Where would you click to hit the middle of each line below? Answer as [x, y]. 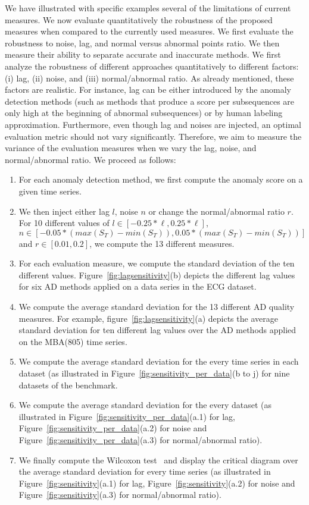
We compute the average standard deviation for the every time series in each [159, 361]
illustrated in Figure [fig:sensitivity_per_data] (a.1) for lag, [127, 416]
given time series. [50, 191]
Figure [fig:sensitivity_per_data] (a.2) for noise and [113, 428]
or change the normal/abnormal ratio [216, 211]
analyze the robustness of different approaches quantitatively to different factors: [152, 66]
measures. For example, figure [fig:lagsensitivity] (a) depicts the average [148, 318]
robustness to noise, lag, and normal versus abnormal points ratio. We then [142, 43]
